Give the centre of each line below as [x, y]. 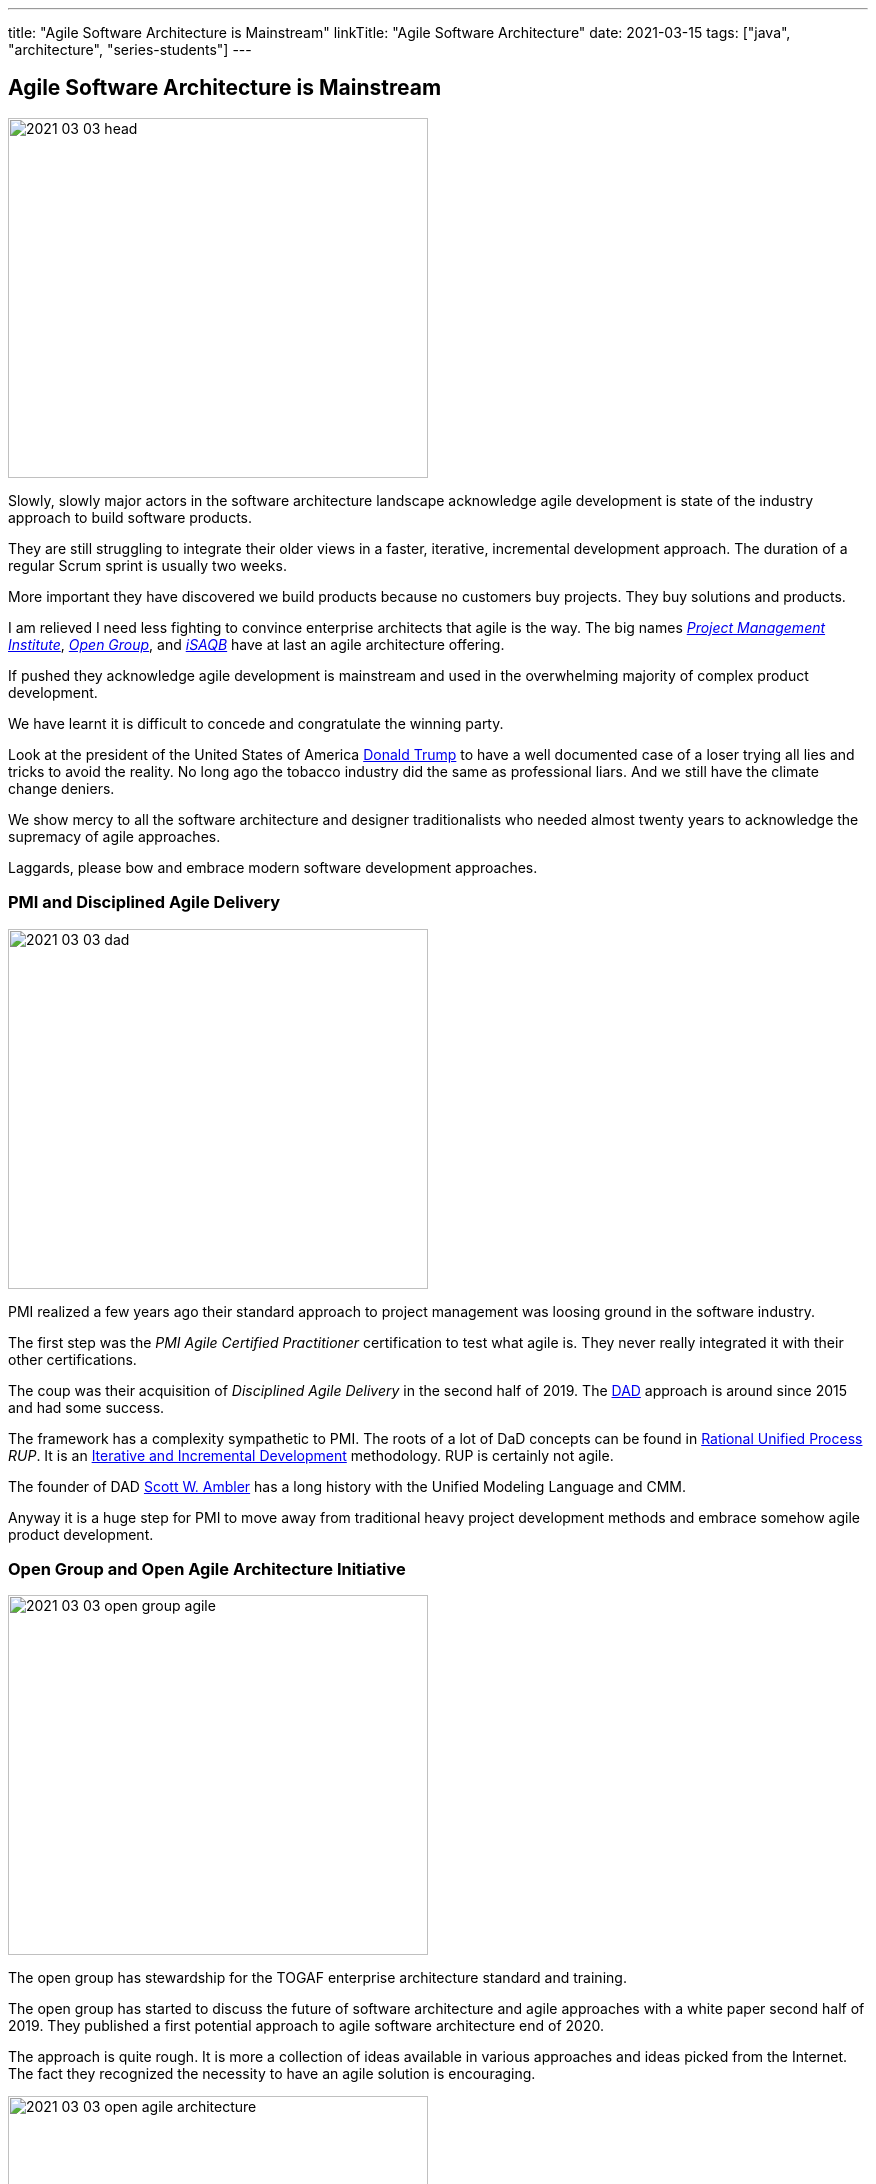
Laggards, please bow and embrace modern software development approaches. [273, 867]
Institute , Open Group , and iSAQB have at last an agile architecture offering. [256, 644]
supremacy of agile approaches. [114, 836]
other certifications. [72, 1359]
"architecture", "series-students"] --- [130, 49]
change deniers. [61, 788]
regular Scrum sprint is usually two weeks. [147, 565]
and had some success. [86, 1407]
